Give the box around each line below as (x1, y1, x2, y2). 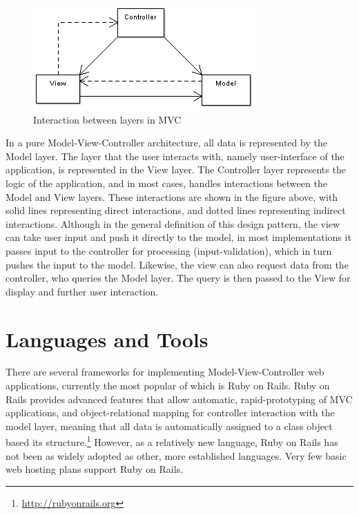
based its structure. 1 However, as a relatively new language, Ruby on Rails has (6, 433, 338, 449)
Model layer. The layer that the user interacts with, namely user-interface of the (6, 148, 345, 163)
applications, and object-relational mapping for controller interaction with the (6, 405, 335, 420)
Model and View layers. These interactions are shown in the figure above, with (6, 189, 338, 204)
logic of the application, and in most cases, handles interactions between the (6, 175, 327, 190)
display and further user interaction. (6, 284, 159, 298)
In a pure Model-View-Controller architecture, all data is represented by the (6, 135, 327, 150)
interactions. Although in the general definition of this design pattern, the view (6, 216, 340, 231)
